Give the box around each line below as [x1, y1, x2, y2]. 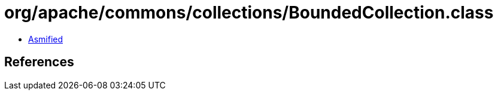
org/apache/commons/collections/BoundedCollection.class [4, 2, 494, 23]
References [4, 54, 74, 70]
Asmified [28, 33, 63, 44]
